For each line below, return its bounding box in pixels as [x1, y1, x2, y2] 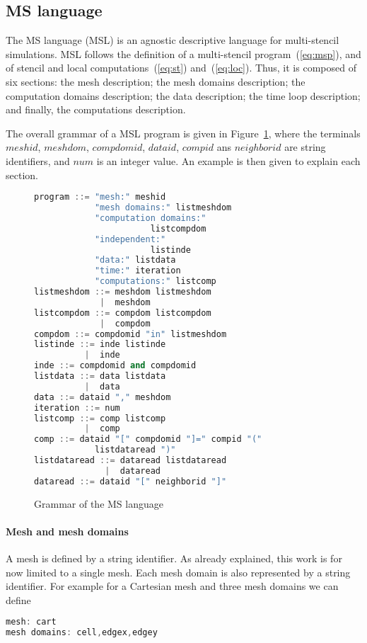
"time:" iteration [94, 266, 181, 276]
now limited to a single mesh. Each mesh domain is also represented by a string [6, 564, 351, 579]
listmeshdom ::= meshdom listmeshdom [34, 287, 211, 297]
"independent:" [94, 234, 166, 244]
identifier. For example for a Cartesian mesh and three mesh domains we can [6, 579, 339, 593]
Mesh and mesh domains [6, 523, 129, 538]
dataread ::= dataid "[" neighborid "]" [34, 476, 227, 486]
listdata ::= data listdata [34, 371, 166, 382]
